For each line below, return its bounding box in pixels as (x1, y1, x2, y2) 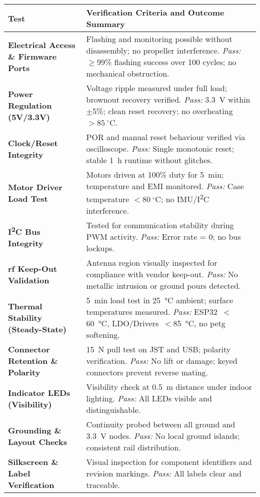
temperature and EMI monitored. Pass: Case (86, 180, 244, 192)
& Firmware (8, 50, 57, 62)
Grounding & (8, 424, 61, 436)
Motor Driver (8, 181, 62, 193)
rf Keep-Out (8, 262, 57, 274)
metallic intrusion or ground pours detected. (86, 280, 241, 292)
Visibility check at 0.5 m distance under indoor (86, 381, 252, 393)
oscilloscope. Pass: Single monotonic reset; (86, 143, 234, 154)
